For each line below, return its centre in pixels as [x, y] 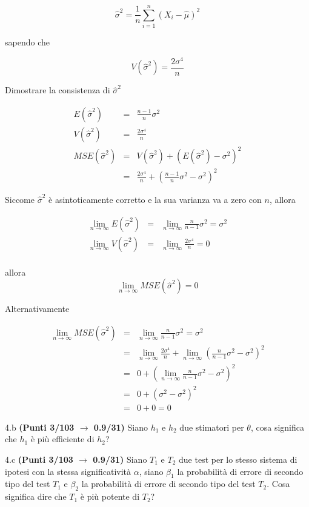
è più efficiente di [62, 439]
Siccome [20, 199]
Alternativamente [37, 309]
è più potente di [110, 496]
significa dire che [36, 496]
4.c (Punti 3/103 [39, 459]
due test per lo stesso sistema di [238, 459]
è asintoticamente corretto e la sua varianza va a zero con [155, 199]
